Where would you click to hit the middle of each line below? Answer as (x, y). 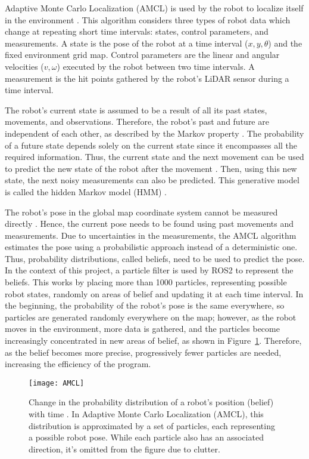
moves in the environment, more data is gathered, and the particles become (142, 329)
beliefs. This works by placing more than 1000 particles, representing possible (146, 282)
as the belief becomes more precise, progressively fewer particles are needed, (143, 352)
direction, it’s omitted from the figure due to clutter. (124, 449)
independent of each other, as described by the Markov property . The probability (154, 133)
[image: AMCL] (57, 383)
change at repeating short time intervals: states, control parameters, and (137, 31)
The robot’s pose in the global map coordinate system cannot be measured (141, 212)
